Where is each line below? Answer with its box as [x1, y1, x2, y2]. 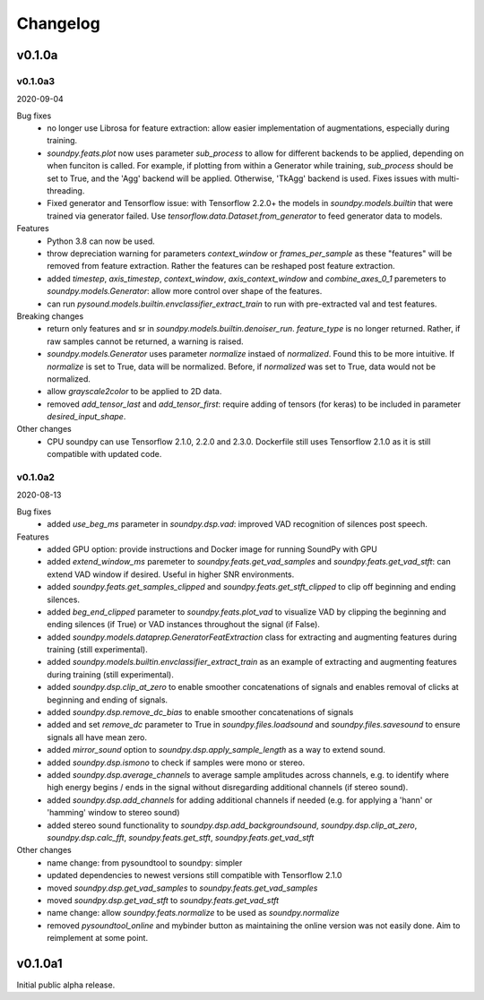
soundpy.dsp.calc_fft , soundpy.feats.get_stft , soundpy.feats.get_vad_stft [47, 832, 315, 842]
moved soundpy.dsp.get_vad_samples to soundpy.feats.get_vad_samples [47, 883, 318, 893]
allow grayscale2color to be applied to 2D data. [47, 386, 222, 397]
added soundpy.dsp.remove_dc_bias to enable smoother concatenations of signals [47, 707, 354, 718]
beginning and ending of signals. [47, 694, 169, 705]
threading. [47, 185, 85, 196]
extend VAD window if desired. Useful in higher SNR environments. [47, 569, 295, 580]
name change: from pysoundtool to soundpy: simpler [47, 857, 243, 868]
